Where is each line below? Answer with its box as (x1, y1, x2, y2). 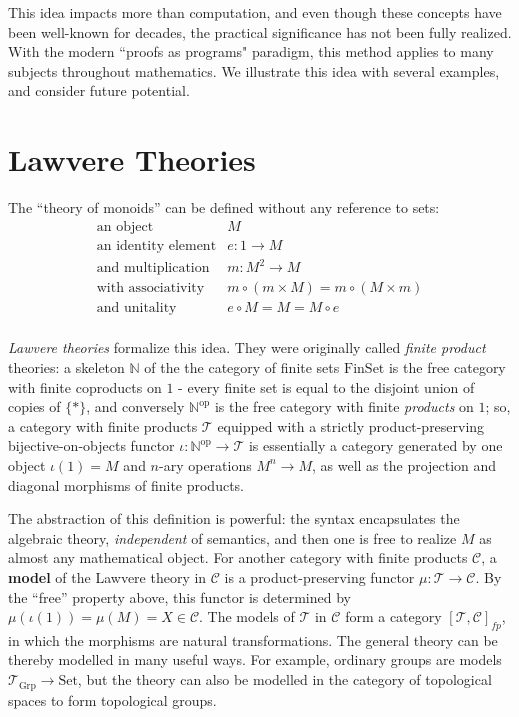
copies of (8, 396, 61, 417)
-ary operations (159, 454, 252, 475)
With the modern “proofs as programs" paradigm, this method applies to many (8, 41, 494, 62)
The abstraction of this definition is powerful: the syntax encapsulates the (8, 508, 460, 529)
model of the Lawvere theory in (8, 566, 207, 587)
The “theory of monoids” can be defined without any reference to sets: (8, 197, 440, 218)
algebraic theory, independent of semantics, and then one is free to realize (8, 527, 457, 548)
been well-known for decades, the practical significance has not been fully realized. (8, 21, 512, 42)
